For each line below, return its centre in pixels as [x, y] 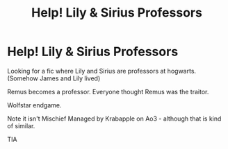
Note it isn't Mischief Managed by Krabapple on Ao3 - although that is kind [114, 119]
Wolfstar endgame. [34, 105]
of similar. [21, 125]
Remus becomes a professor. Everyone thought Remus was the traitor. [108, 91]
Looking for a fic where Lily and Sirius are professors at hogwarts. [102, 71]
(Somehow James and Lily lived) [54, 78]
